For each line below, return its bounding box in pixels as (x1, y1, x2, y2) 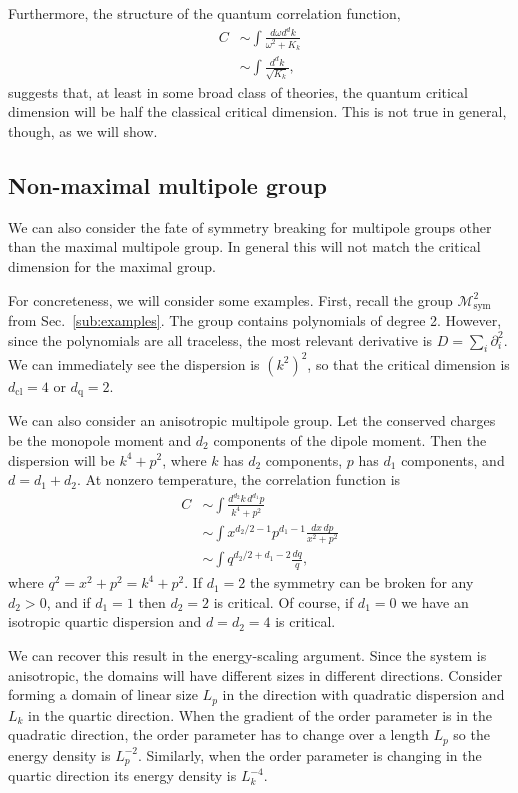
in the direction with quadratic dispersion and (222, 684, 505, 705)
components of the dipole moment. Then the (213, 429, 487, 450)
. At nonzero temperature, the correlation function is (77, 469, 401, 490)
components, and (401, 449, 505, 470)
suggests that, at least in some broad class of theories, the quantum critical (8, 81, 468, 102)
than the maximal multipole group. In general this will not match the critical (8, 236, 481, 257)
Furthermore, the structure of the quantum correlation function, (8, 3, 401, 23)
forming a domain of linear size (8, 684, 198, 705)
